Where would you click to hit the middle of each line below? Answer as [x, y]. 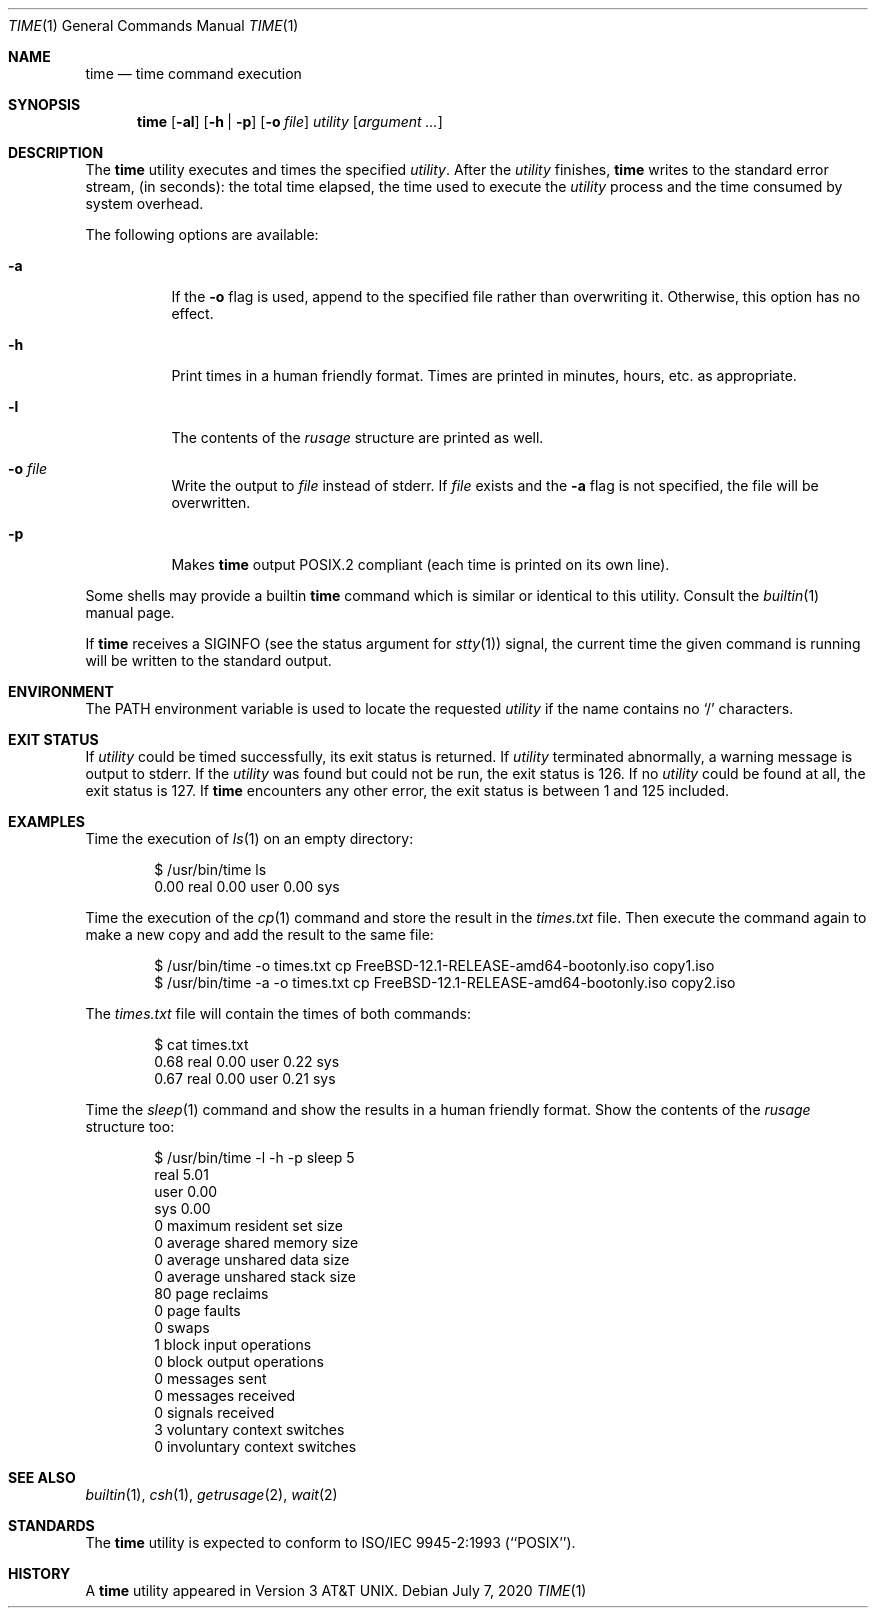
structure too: [130, 1126]
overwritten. [211, 502]
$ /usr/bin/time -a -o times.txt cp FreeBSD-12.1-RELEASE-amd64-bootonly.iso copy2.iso [445, 982]
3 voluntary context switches [249, 1429]
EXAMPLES [46, 821]
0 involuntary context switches [255, 1446]
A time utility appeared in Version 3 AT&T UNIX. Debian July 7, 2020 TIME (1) [336, 1590]
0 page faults [197, 1310]
